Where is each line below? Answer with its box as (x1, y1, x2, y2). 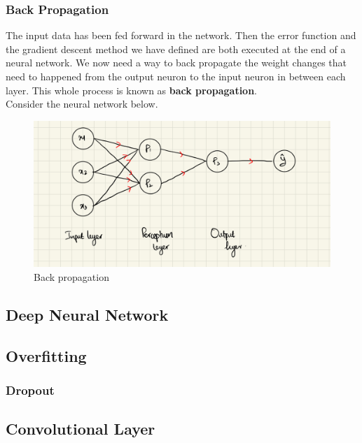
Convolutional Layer (6, 418, 155, 440)
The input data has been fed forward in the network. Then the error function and (6, 28, 356, 43)
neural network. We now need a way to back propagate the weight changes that (6, 55, 347, 70)
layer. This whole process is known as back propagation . (6, 82, 258, 97)
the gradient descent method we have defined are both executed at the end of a (6, 41, 346, 56)
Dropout (6, 381, 55, 398)
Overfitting (6, 344, 87, 366)
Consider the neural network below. (6, 96, 158, 111)
